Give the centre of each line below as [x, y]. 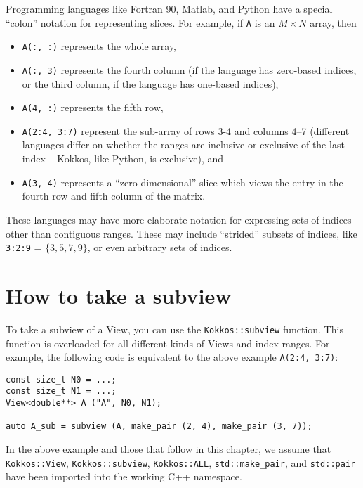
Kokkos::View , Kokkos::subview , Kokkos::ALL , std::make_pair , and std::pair [181, 462]
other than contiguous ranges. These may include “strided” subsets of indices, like [181, 233]
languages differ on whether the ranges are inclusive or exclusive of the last [183, 145]
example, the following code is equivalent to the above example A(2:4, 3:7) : [172, 357]
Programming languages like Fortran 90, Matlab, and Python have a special [169, 8]
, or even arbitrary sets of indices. [160, 247]
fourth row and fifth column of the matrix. [114, 196]
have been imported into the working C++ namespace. [124, 476]
